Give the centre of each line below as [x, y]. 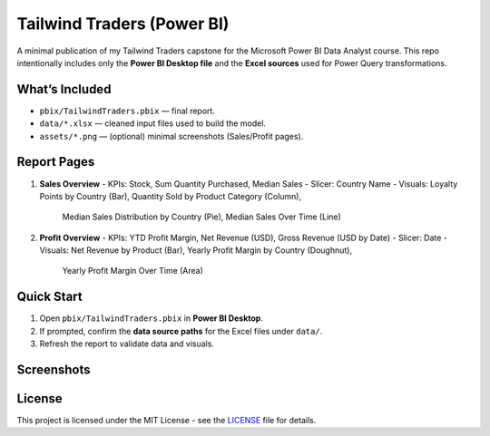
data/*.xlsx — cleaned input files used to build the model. [153, 123]
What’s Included [64, 89]
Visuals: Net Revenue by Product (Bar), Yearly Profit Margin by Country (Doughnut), [196, 250]
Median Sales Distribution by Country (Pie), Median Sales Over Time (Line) [202, 217]
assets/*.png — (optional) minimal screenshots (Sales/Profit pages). [171, 136]
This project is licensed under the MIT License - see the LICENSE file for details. [167, 421]
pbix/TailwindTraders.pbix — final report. [127, 111]
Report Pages [56, 162]
